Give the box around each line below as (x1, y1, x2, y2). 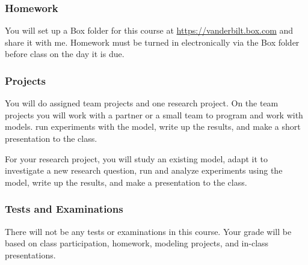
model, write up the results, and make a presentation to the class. (5, 175, 247, 188)
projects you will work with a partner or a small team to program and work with (5, 108, 303, 121)
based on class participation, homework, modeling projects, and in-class (5, 237, 269, 249)
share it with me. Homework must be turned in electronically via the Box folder (5, 35, 300, 48)
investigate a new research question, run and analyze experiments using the (5, 164, 283, 177)
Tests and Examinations (5, 201, 123, 216)
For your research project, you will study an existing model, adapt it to (5, 152, 268, 165)
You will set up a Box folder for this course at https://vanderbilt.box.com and (5, 24, 294, 37)
